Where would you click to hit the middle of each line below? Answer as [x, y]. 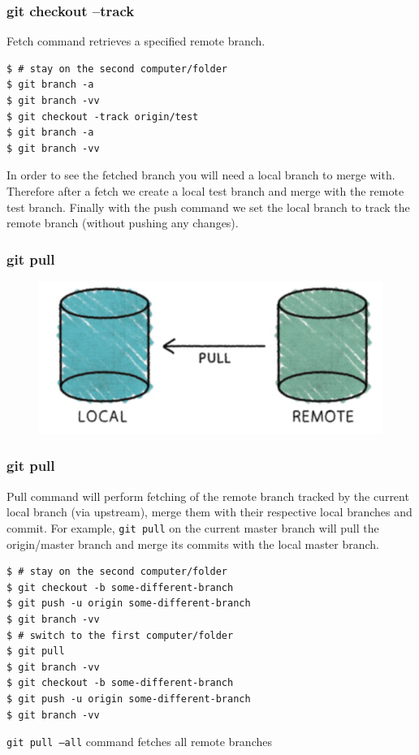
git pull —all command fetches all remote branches [139, 742]
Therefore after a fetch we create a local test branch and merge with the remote [205, 190]
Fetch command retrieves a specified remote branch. [136, 41]
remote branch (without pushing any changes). [123, 223]
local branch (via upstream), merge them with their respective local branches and [209, 512]
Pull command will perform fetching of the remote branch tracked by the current [208, 496]
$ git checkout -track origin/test [103, 116]
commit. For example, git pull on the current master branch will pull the [193, 527]
